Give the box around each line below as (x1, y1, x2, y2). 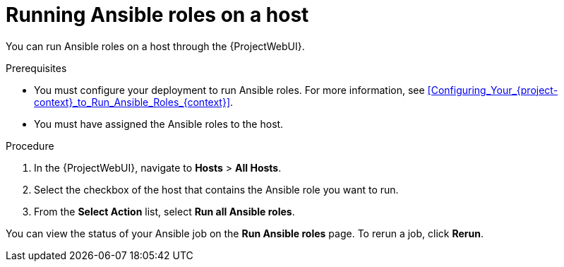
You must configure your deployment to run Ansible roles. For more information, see (34, 83, 425, 96)
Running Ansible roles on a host (6, 3, 309, 27)
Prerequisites (6, 61, 67, 74)
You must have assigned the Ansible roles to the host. (34, 117, 284, 130)
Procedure (6, 139, 54, 152)
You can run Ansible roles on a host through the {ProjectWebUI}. (6, 40, 305, 52)
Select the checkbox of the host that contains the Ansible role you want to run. (34, 183, 399, 196)
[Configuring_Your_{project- (427, 83, 558, 96)
